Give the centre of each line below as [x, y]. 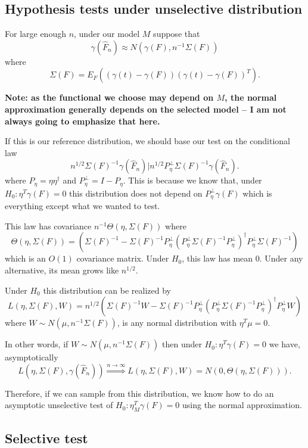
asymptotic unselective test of [59, 405]
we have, [284, 344]
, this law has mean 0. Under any [242, 258]
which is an [25, 258]
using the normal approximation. [242, 405]
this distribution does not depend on [136, 193]
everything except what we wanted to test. [83, 206]
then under [182, 344]
